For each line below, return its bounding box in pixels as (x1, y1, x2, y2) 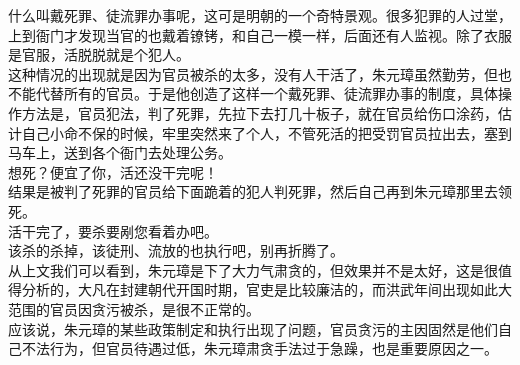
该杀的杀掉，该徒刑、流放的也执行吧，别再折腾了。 (8, 240, 344, 261)
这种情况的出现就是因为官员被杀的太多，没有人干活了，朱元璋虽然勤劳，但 (8, 63, 498, 84)
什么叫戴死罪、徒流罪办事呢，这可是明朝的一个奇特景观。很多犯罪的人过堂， (8, 5, 512, 25)
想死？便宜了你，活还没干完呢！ (8, 161, 218, 182)
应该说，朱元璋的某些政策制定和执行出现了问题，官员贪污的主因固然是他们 (8, 318, 498, 339)
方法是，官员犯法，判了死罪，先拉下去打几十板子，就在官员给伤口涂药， (21, 102, 498, 123)
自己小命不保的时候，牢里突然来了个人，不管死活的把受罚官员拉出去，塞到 (21, 122, 512, 143)
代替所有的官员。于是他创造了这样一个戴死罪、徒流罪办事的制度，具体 (35, 83, 498, 104)
